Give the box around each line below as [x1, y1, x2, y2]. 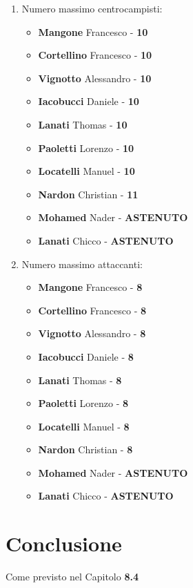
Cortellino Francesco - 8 [38, 303, 147, 317]
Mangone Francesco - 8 [38, 280, 143, 294]
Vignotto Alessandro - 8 [38, 326, 146, 341]
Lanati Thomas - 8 [38, 372, 122, 387]
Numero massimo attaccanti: [21, 256, 143, 271]
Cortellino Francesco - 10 [38, 48, 152, 62]
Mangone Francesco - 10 [38, 24, 148, 39]
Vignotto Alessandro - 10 [38, 70, 152, 85]
